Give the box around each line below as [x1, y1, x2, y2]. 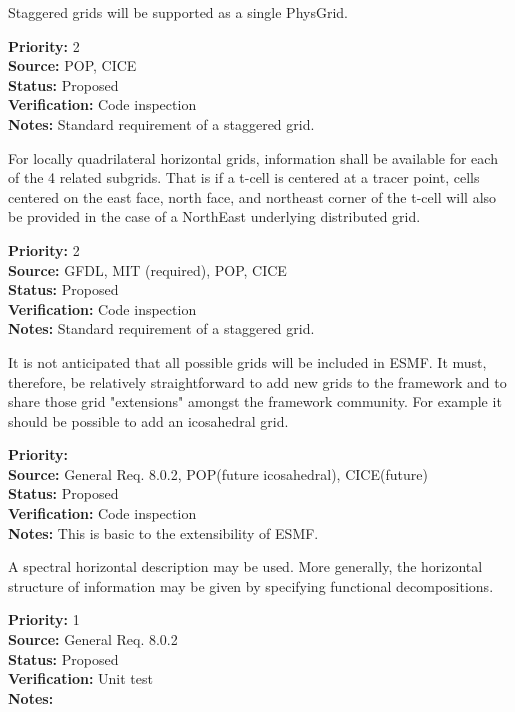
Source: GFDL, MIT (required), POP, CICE [8, 259, 287, 280]
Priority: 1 [8, 609, 80, 630]
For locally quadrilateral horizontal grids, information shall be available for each [8, 147, 498, 168]
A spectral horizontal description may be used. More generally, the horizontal [8, 556, 483, 577]
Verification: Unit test [8, 668, 153, 689]
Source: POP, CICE [8, 55, 137, 76]
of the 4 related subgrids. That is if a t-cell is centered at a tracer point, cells [8, 167, 480, 188]
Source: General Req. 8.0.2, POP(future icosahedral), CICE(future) [8, 463, 428, 484]
